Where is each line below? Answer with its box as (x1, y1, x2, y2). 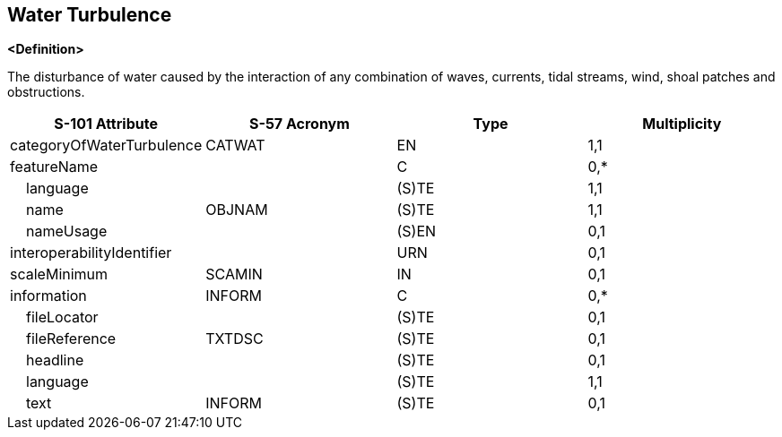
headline (26, 351, 84, 370)
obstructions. (7, 84, 85, 100)
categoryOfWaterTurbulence (10, 136, 203, 155)
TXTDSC (205, 330, 264, 348)
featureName (10, 158, 99, 176)
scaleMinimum (10, 265, 109, 284)
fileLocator (26, 308, 99, 327)
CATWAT (205, 136, 265, 155)
